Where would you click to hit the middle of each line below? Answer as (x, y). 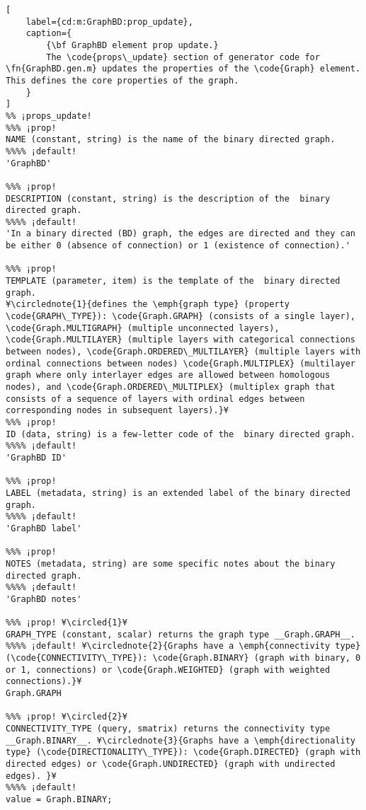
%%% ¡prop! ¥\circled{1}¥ (67, 623)
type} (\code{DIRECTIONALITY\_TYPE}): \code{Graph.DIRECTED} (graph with (183, 752)
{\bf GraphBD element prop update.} (132, 45)
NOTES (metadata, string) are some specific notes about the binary (171, 563)
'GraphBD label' (44, 528)
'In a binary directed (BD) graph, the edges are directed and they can (181, 234)
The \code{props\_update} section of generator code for (183, 57)
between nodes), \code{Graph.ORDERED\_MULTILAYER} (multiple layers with (183, 352)
